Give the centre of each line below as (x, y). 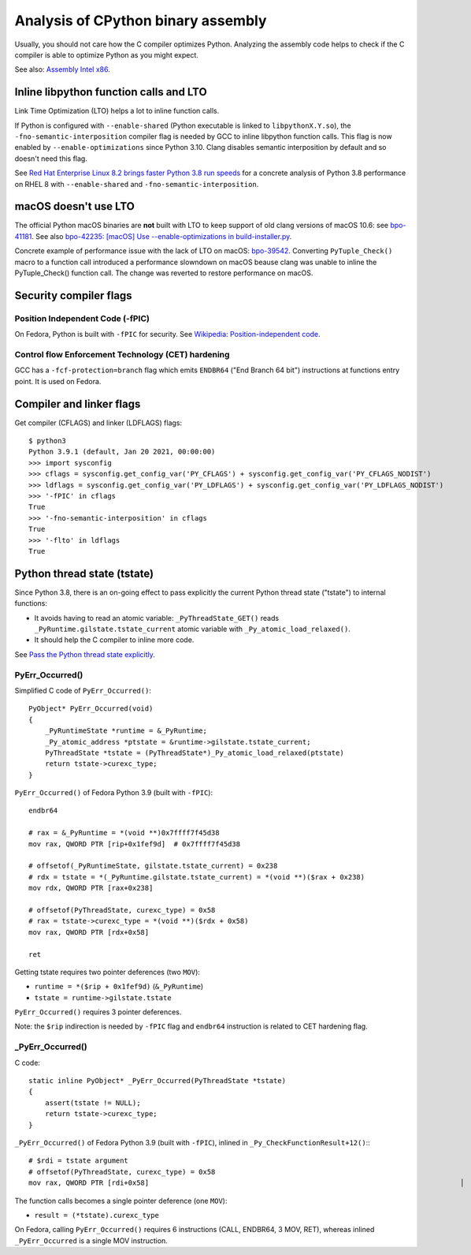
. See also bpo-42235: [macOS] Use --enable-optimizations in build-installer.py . (162, 236)
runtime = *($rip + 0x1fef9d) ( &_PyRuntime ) (119, 987)
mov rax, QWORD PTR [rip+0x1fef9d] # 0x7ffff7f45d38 (134, 844)
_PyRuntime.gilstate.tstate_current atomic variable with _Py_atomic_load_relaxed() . (192, 629)
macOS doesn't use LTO (75, 206)
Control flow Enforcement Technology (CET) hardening (122, 354)
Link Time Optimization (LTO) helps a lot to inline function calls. (117, 111)
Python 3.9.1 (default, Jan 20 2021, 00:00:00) (122, 452)
